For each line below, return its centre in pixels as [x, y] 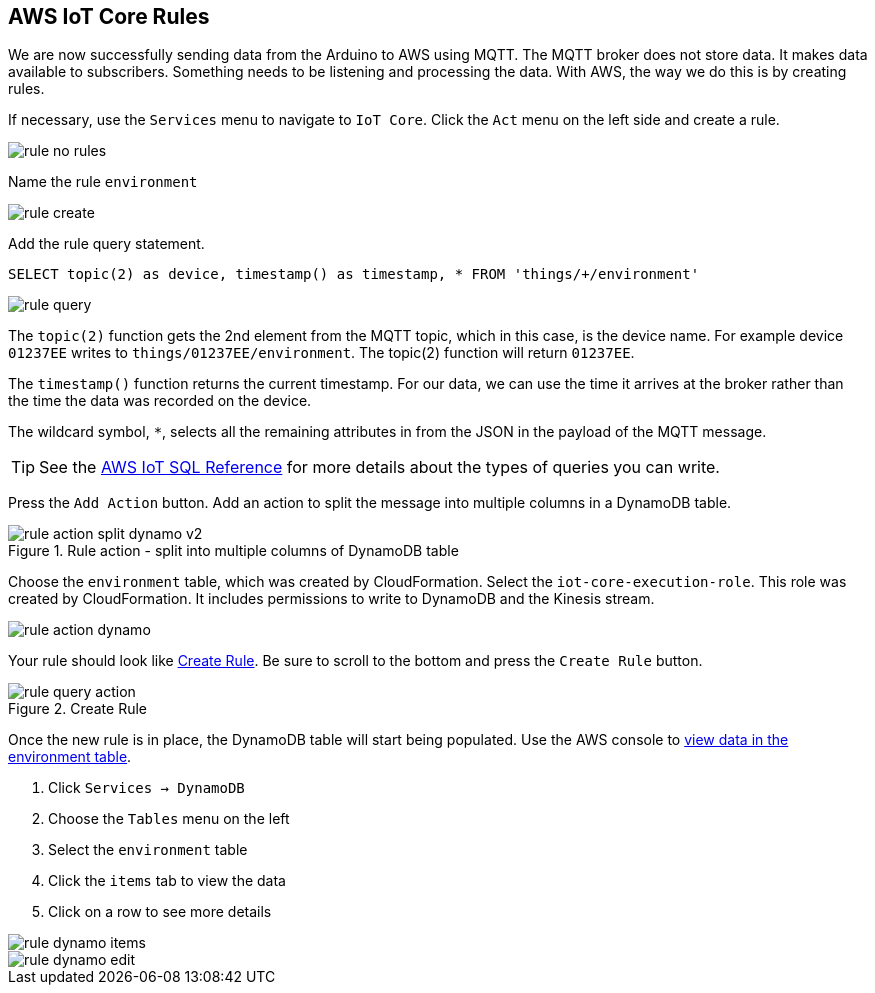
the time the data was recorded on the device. [160, 401]
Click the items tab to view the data [167, 881]
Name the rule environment [103, 182]
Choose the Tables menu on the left [169, 819]
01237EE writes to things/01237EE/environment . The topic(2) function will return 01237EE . [321, 353]
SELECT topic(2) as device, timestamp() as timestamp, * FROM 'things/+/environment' [354, 274]
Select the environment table [148, 850]
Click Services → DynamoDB [146, 788]
